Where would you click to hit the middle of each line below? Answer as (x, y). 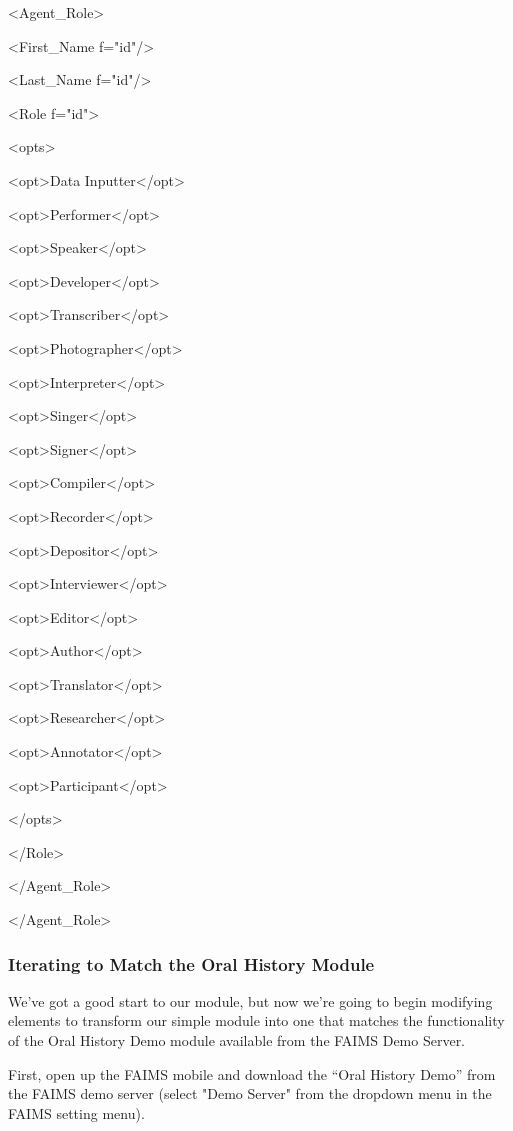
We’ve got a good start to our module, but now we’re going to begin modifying (250, 1000)
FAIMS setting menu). (76, 1112)
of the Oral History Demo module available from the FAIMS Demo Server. (237, 1040)
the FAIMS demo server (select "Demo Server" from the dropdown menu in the (250, 1093)
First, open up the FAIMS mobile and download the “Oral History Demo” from (252, 1073)
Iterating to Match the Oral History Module (191, 963)
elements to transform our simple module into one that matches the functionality (256, 1020)
